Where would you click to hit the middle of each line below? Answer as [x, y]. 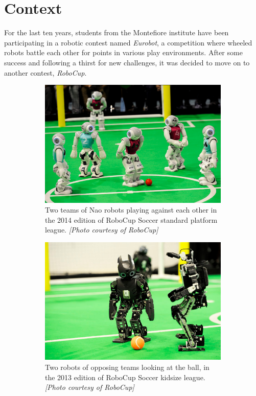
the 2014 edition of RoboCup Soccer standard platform [131, 219]
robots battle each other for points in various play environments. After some [123, 52]
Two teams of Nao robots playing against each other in [131, 210]
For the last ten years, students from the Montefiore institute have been [117, 32]
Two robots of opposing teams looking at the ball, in [127, 367]
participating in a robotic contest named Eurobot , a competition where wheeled [128, 42]
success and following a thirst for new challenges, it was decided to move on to [127, 62]
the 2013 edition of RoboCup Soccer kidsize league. [125, 377]
